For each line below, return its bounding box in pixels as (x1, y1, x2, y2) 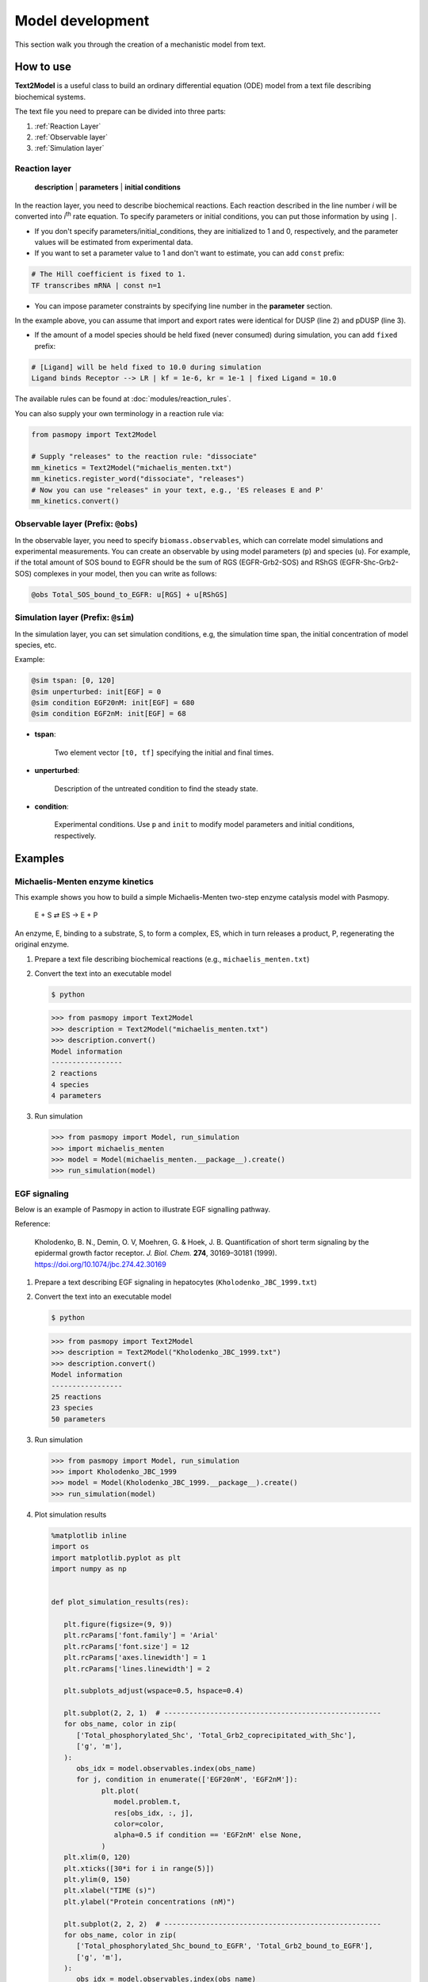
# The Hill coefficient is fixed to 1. (31, 270, 186, 279)
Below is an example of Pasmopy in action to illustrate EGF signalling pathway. (14, 1205, 271, 1215)
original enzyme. (14, 939, 70, 949)
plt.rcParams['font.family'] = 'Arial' (63, 1631, 219, 1640)
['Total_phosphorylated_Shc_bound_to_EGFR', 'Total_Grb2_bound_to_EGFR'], (76, 1942, 373, 1950)
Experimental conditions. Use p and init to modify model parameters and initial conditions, (54, 820, 355, 829)
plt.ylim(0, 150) (63, 1875, 131, 1884)
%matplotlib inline (51, 1531, 127, 1540)
